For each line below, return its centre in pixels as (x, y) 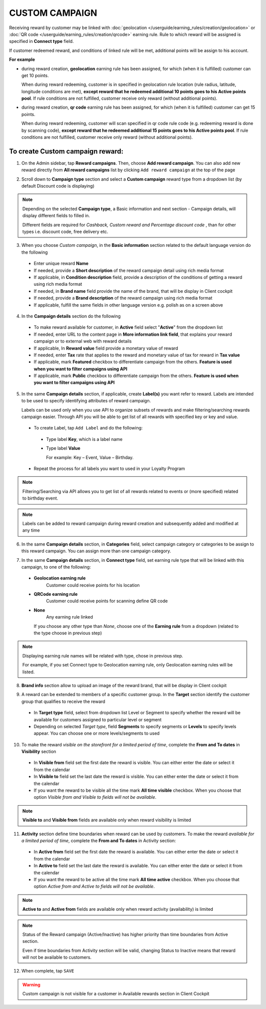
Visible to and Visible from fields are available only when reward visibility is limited (107, 820)
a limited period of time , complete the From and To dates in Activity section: (99, 841)
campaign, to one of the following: (56, 567)
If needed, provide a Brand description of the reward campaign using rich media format (123, 298)
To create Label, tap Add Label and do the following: (88, 428)
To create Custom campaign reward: (66, 151)
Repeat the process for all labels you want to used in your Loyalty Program (109, 468)
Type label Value (63, 448)
